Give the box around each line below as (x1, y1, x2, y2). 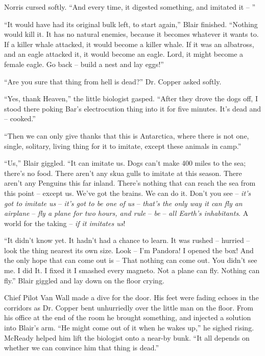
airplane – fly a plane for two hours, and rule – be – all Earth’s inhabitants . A (4, 208, 249, 218)
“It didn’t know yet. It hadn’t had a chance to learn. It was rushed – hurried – (4, 235, 250, 246)
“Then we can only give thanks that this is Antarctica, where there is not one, (4, 130, 249, 141)
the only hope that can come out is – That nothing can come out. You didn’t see (4, 255, 257, 265)
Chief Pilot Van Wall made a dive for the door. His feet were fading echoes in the (4, 292, 259, 303)
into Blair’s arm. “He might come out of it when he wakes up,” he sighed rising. (4, 322, 254, 333)
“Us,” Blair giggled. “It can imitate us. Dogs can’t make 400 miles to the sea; (4, 158, 246, 168)
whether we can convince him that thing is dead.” (4, 342, 159, 353)
